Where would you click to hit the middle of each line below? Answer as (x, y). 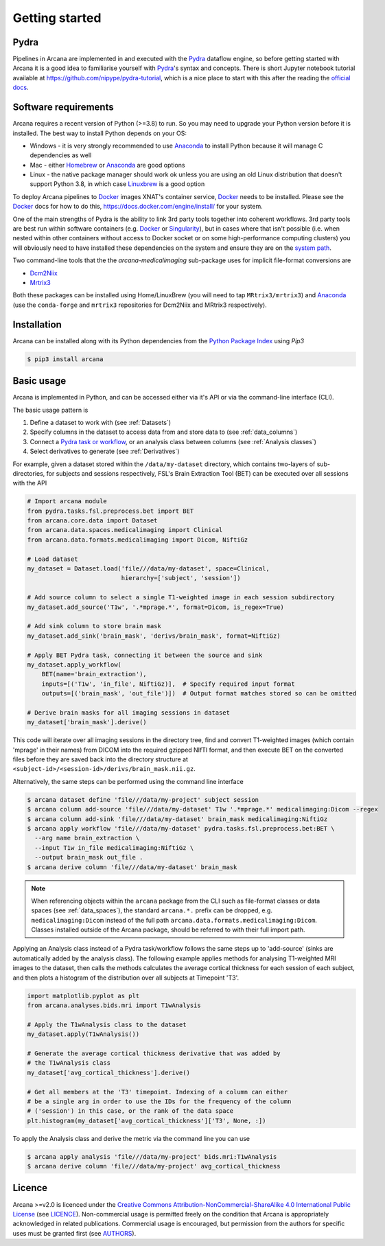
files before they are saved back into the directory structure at (101, 759)
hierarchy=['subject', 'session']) (181, 578)
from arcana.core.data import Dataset (92, 521)
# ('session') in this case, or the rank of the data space (130, 1111)
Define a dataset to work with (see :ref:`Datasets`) (101, 422)
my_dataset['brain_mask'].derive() (87, 722)
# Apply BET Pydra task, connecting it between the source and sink (145, 655)
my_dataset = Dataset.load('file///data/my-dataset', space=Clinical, (149, 569)
